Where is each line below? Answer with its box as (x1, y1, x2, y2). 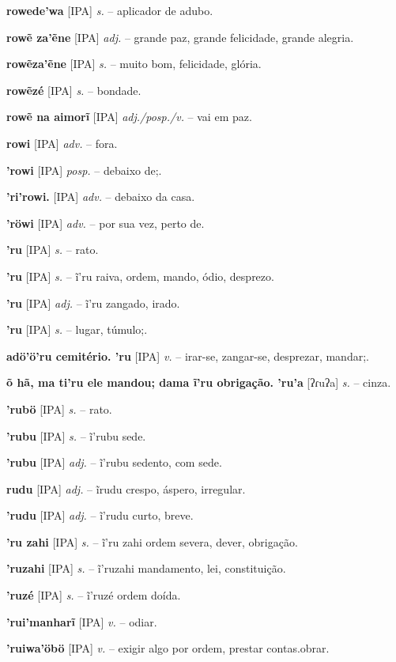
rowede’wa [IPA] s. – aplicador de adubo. (6, 2, 213, 18)
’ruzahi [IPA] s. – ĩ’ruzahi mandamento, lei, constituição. (6, 560, 286, 577)
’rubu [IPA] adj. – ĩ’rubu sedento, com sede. (6, 454, 222, 471)
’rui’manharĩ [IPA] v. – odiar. (6, 613, 157, 630)
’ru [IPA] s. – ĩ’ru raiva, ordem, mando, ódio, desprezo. (6, 267, 274, 284)
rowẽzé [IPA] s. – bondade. (6, 81, 141, 98)
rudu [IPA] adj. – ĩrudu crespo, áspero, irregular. (6, 480, 246, 497)
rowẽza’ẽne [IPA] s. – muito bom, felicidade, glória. (6, 55, 262, 72)
